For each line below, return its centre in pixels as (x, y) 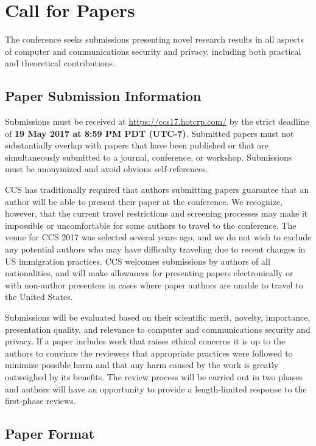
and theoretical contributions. (60, 63)
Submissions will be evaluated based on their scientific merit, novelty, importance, (158, 317)
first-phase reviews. (40, 401)
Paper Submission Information (103, 96)
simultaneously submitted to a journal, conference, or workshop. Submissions (149, 157)
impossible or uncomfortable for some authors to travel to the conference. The (151, 225)
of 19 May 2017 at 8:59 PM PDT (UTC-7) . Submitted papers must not (149, 133)
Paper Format (50, 434)
